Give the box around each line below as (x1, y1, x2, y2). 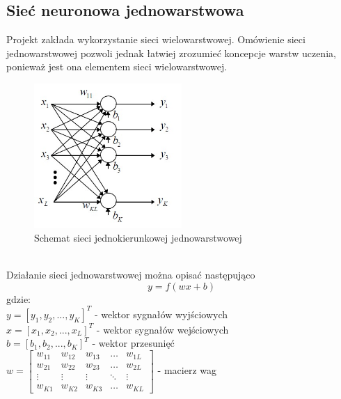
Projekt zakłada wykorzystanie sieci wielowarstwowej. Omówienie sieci (6, 32, 306, 47)
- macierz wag (157, 363, 217, 377)
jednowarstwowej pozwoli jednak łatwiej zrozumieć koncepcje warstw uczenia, (6, 45, 336, 60)
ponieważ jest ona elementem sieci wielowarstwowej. (6, 59, 228, 74)
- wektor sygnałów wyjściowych (94, 306, 228, 321)
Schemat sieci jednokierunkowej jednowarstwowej (34, 230, 242, 245)
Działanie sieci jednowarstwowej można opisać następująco (6, 267, 255, 282)
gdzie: (6, 291, 31, 306)
